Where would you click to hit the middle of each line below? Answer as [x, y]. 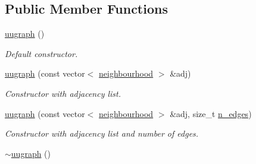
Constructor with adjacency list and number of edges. [102, 133]
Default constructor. [41, 53]
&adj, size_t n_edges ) [211, 113]
